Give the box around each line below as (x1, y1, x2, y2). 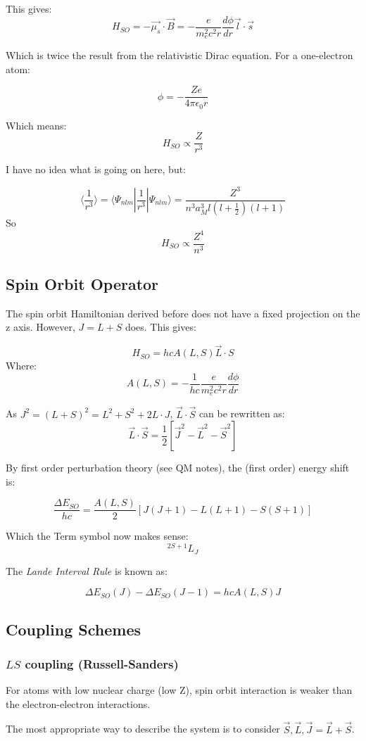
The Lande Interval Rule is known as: (6, 563, 168, 578)
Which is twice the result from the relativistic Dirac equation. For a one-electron (6, 48, 353, 63)
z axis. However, (6, 319, 75, 334)
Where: (6, 358, 37, 373)
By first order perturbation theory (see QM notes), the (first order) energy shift (6, 460, 350, 475)
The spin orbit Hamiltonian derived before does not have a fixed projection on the (6, 305, 360, 320)
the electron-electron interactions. (6, 696, 151, 711)
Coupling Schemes (6, 618, 141, 640)
